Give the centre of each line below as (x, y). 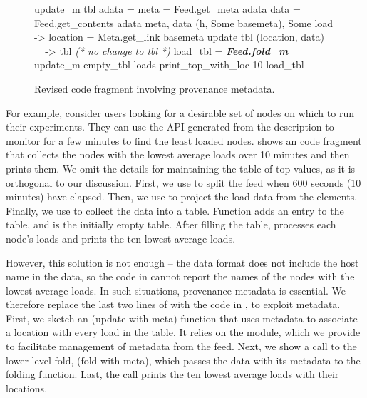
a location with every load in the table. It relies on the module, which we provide (183, 332)
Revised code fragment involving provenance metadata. (155, 88)
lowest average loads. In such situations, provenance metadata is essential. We (176, 290)
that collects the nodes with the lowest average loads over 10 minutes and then (178, 154)
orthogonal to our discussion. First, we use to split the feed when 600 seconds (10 (183, 182)
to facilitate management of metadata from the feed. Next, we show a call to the (181, 346)
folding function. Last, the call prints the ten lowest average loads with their (172, 374)
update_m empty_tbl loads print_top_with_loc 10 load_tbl (169, 65)
